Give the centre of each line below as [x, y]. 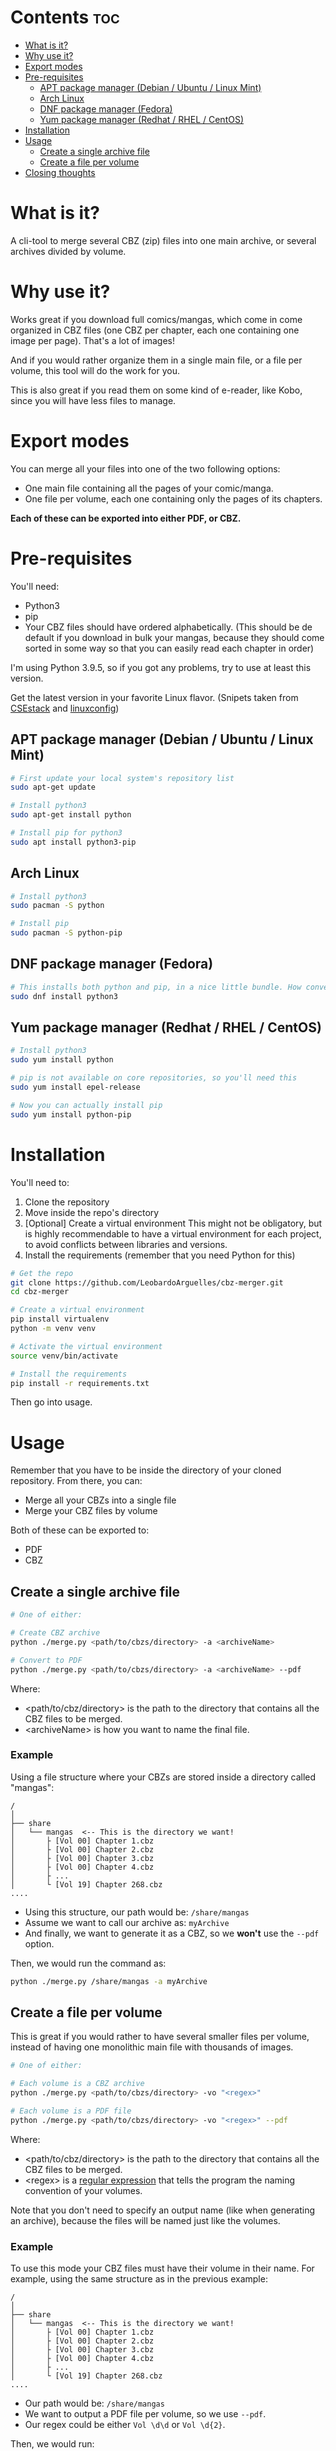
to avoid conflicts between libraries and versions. [126, 1244]
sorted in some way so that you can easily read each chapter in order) [169, 648]
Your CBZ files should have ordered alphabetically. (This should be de [168, 627]
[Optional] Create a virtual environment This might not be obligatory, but [173, 1223]
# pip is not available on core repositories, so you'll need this [154, 1078]
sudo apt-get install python [71, 815]
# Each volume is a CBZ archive [77, 2084]
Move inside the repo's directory [92, 1212]
